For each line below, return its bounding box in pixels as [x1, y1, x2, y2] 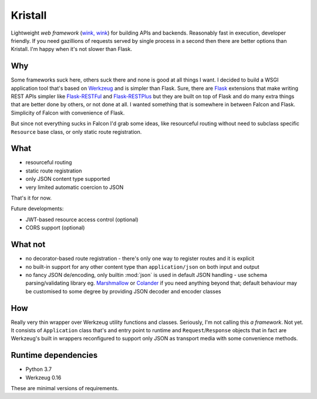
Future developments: [11, 205, 64, 212]
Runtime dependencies [11, 350, 98, 360]
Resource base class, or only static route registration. [11, 128, 142, 135]
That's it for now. [11, 194, 52, 202]
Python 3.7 [25, 366, 52, 373]
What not [11, 239, 46, 249]
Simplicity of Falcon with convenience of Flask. [11, 109, 125, 116]
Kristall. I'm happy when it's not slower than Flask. [11, 46, 132, 53]
